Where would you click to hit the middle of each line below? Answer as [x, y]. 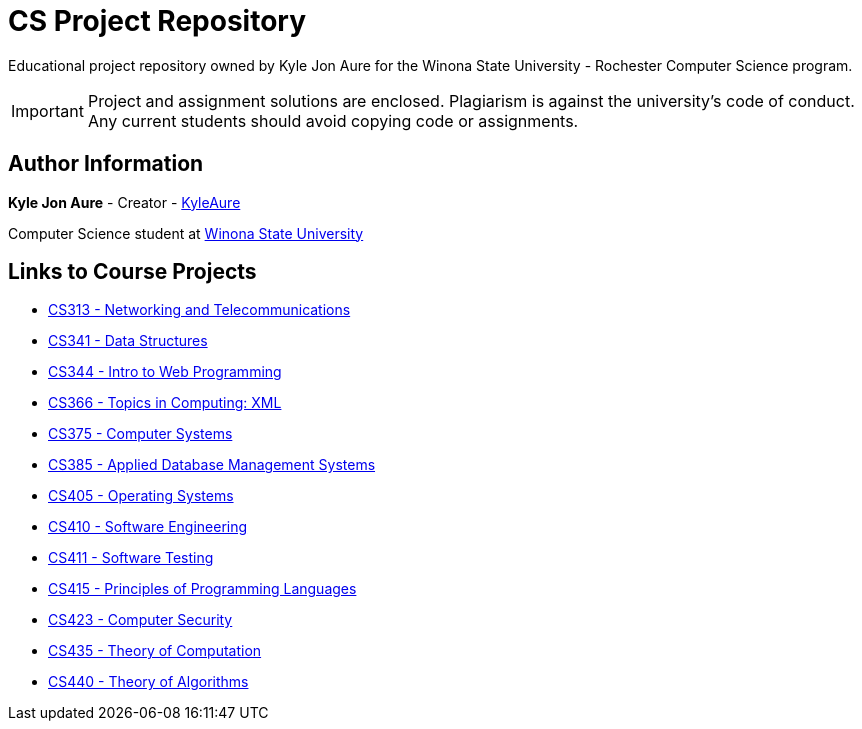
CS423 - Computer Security [140, 620]
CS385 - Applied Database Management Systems [212, 465]
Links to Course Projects [132, 272]
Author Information [106, 164]
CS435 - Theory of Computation [155, 651]
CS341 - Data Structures [128, 341]
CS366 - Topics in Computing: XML [165, 403]
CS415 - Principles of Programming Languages [202, 589]
